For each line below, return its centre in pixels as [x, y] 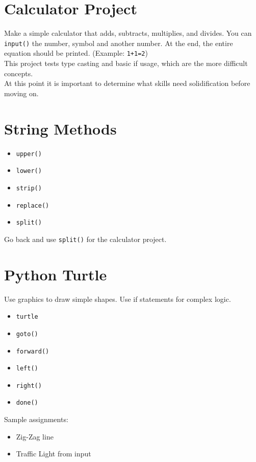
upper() [29, 154]
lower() [29, 171]
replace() [33, 205]
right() [29, 386]
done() [27, 403]
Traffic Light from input [54, 454]
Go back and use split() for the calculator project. [85, 239]
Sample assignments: [36, 419]
